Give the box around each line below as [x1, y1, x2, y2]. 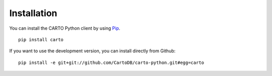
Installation [9, 8, 57, 19]
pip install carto [18, 37, 64, 42]
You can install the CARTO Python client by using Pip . [9, 25, 120, 31]
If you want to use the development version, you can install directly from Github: [9, 48, 176, 54]
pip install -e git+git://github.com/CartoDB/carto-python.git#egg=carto [18, 59, 205, 65]
